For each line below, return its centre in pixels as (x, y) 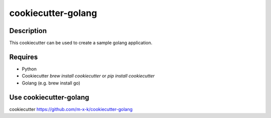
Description (28, 31)
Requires (24, 57)
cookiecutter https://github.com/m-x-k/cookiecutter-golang (71, 109)
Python (29, 69)
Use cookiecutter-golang (49, 97)
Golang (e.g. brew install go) (51, 83)
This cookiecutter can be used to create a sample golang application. (81, 43)
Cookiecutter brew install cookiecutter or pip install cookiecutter (88, 76)
